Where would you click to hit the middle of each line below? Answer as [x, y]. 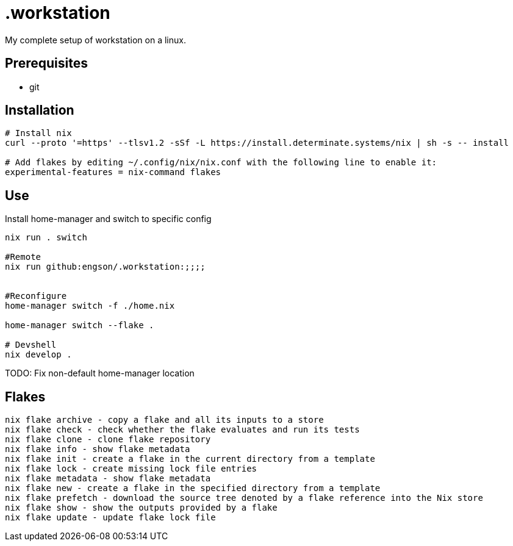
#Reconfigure [36, 296]
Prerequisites [46, 63]
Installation [40, 110]
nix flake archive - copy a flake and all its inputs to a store [164, 420]
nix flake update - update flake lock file [110, 518]
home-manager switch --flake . [80, 325]
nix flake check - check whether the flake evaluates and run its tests [182, 430]
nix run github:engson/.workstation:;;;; [105, 267]
